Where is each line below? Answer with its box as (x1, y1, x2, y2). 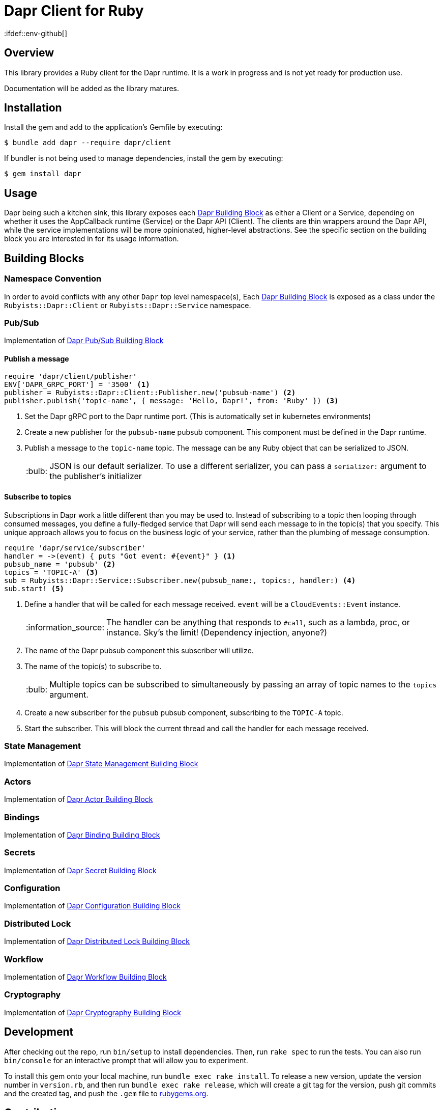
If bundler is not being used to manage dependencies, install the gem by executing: (4, 154, 283, 163)
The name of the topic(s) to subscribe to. (24, 661, 162, 671)
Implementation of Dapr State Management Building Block (4, 759, 198, 768)
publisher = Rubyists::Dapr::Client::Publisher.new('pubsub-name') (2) (4, 388, 296, 397)
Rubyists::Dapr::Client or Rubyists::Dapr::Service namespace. (4, 300, 251, 310)
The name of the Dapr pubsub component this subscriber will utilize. (24, 646, 254, 655)
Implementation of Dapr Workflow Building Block (4, 972, 167, 981)
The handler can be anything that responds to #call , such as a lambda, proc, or (106, 617, 410, 627)
